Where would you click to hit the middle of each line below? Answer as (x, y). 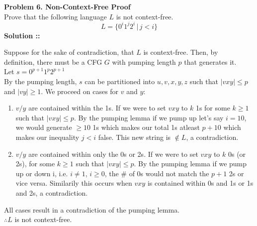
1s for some (213, 108)
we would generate (44, 127)
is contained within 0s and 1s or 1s (200, 183)
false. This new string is (134, 137)
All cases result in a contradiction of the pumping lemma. (92, 209)
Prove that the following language (55, 16)
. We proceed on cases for (80, 91)
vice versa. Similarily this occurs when (74, 183)
